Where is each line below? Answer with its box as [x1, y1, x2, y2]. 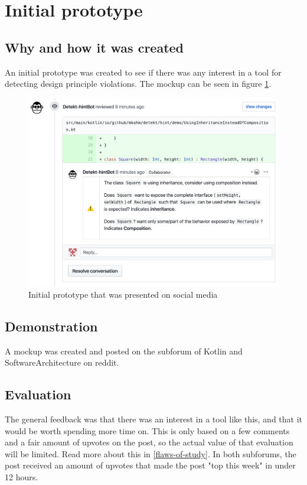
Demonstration [5, 317, 98, 335]
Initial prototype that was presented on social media [28, 288, 218, 300]
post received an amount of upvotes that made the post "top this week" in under [5, 459, 296, 471]
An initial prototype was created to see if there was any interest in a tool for [5, 66, 282, 78]
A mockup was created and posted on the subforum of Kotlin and [5, 344, 243, 357]
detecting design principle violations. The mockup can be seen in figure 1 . [5, 77, 272, 90]
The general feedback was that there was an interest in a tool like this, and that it [5, 412, 302, 425]
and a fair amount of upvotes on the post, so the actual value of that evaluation [5, 436, 293, 448]
